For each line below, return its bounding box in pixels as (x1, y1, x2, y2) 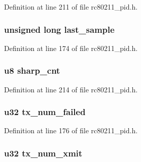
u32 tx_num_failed (4, 105, 86, 118)
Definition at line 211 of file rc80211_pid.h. (4, 2, 138, 12)
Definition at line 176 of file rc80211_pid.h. (4, 125, 138, 136)
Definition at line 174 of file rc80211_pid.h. (4, 42, 138, 53)
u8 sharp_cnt (4, 64, 60, 77)
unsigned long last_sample (4, 23, 115, 35)
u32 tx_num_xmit (4, 146, 83, 159)
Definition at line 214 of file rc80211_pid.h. (4, 84, 138, 94)
